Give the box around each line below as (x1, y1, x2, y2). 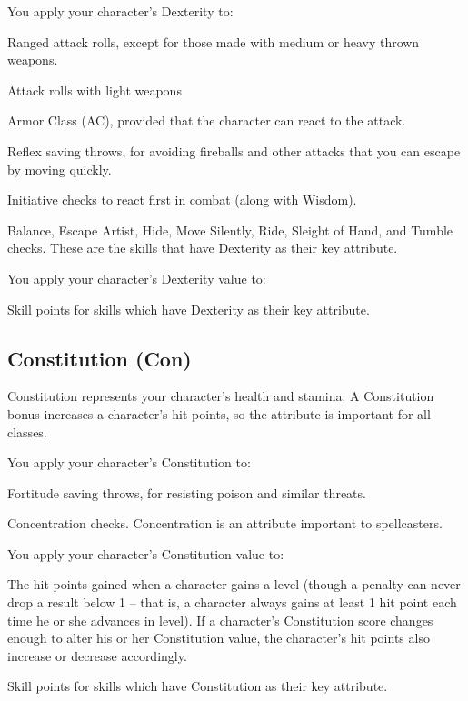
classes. (7, 422, 47, 441)
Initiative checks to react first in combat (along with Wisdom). (7, 190, 357, 209)
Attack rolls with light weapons (7, 80, 182, 99)
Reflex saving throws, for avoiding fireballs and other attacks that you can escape (7, 141, 461, 160)
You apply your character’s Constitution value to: (7, 544, 284, 563)
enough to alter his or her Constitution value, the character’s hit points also (7, 628, 430, 647)
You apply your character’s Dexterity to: (7, 2, 234, 20)
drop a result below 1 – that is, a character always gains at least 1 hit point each (7, 593, 457, 612)
